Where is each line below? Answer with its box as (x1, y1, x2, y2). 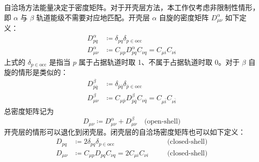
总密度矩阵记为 (4, 106, 54, 116)
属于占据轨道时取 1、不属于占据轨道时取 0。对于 (79, 56, 240, 67)
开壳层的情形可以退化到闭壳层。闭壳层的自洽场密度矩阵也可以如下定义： (4, 126, 245, 137)
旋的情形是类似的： (4, 67, 68, 77)
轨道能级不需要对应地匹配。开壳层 (36, 12, 150, 22)
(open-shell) (144, 118, 181, 126)
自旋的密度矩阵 (159, 12, 209, 22)
